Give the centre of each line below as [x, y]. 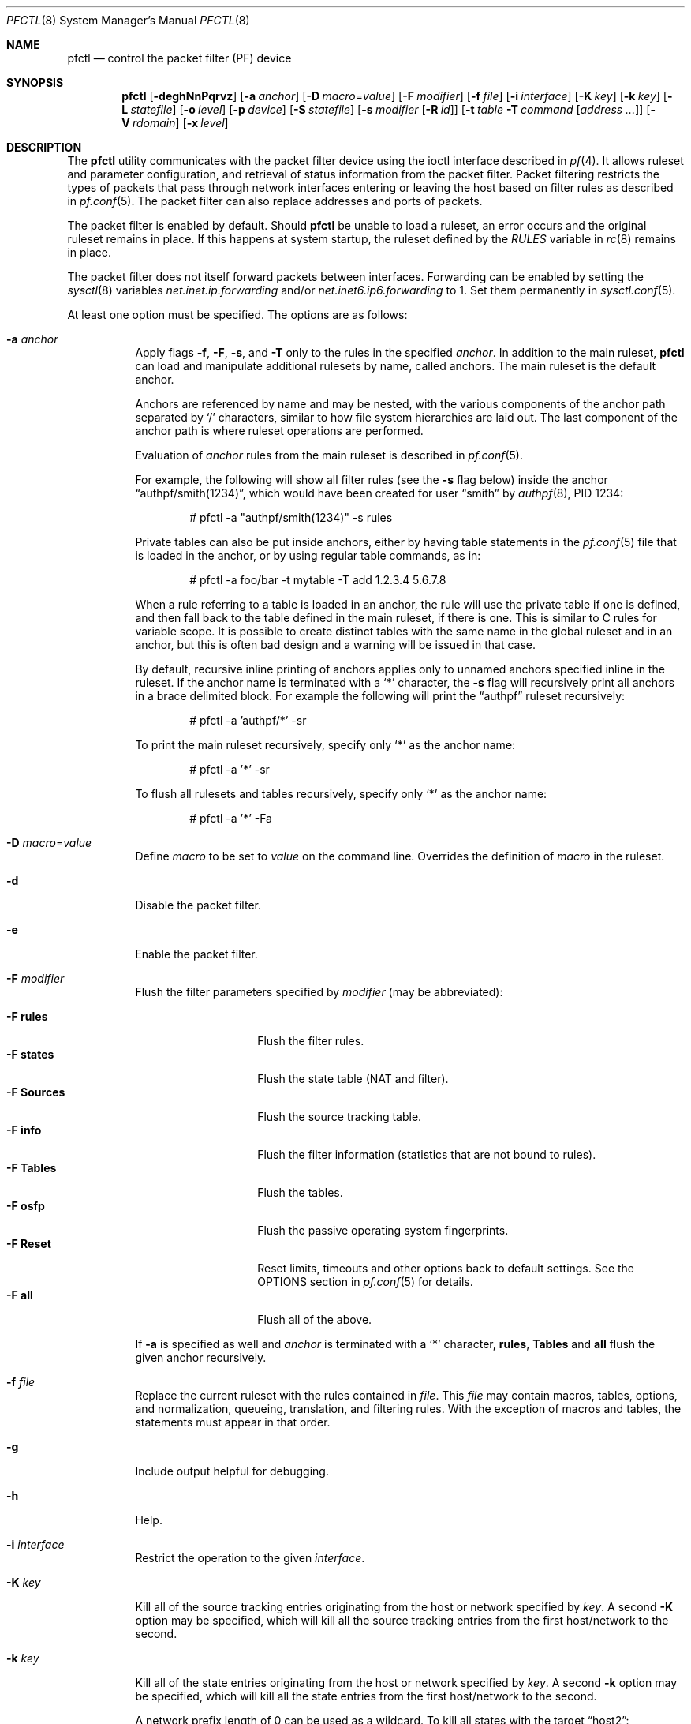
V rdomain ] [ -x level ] [175, 123]
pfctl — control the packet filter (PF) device [179, 58]
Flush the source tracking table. [340, 1117]
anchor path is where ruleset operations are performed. [279, 431]
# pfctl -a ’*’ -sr [230, 769]
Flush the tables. [300, 1192]
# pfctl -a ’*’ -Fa [231, 818]
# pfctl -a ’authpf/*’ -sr [248, 720]
